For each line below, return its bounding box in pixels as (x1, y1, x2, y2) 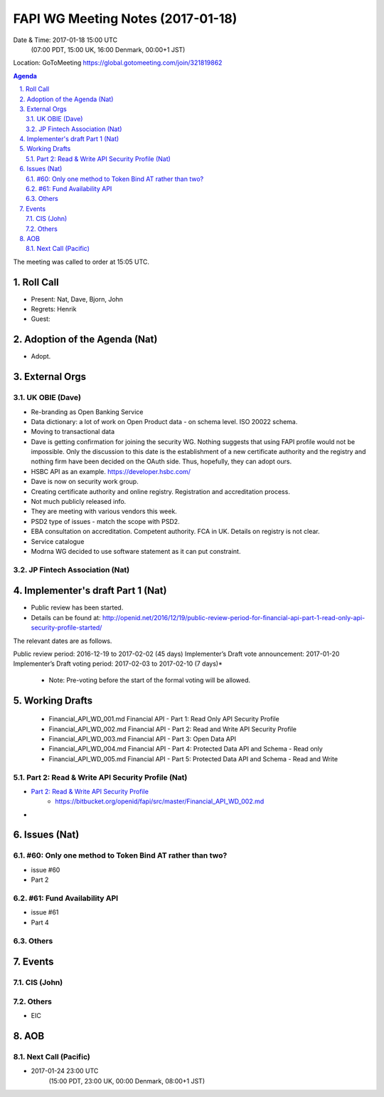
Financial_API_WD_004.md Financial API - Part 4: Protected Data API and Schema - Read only (48, 745, 323, 753)
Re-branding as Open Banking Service (31, 407, 144, 416)
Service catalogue (31, 537, 85, 545)
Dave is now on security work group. (31, 478, 139, 486)
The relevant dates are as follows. (13, 637, 112, 645)
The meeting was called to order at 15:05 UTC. (13, 257, 149, 266)
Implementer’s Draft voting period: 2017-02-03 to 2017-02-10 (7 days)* (13, 659, 223, 668)
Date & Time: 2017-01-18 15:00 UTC (13, 36, 117, 44)
